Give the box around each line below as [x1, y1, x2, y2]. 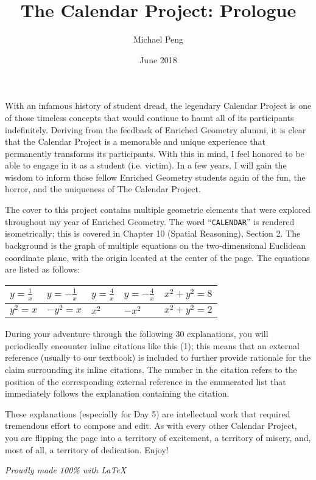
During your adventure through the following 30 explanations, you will [5, 327, 269, 340]
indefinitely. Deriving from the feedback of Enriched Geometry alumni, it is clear [5, 123, 306, 136]
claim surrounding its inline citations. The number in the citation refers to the [5, 363, 297, 376]
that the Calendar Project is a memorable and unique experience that [5, 135, 265, 148]
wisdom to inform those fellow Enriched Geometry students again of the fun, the [5, 170, 306, 183]
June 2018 [139, 53, 177, 66]
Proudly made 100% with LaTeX [5, 464, 127, 476]
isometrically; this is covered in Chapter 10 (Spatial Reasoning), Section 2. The [5, 227, 301, 240]
